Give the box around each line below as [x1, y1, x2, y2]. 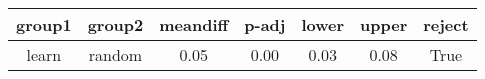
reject [423, 13, 469, 36]
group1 [16, 13, 72, 36]
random [88, 43, 143, 66]
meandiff [159, 13, 229, 36]
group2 [87, 13, 144, 36]
